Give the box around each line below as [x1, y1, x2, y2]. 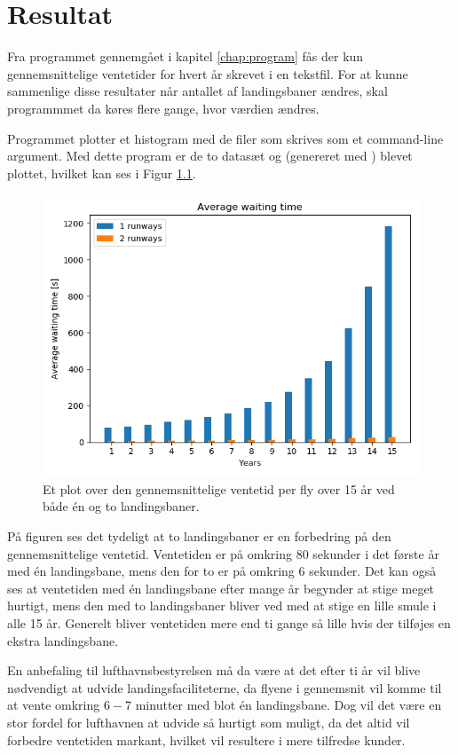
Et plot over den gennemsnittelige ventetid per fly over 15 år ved [43, 479, 395, 498]
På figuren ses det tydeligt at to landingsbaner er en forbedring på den [7, 527, 391, 546]
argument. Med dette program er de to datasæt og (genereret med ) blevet [7, 146, 413, 165]
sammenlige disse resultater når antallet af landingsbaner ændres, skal [7, 82, 388, 100]
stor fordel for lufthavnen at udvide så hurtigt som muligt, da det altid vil [7, 713, 410, 731]
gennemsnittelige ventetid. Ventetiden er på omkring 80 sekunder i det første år [7, 544, 439, 562]
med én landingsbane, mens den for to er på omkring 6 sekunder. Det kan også [7, 562, 437, 580]
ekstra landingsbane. [7, 631, 119, 649]
